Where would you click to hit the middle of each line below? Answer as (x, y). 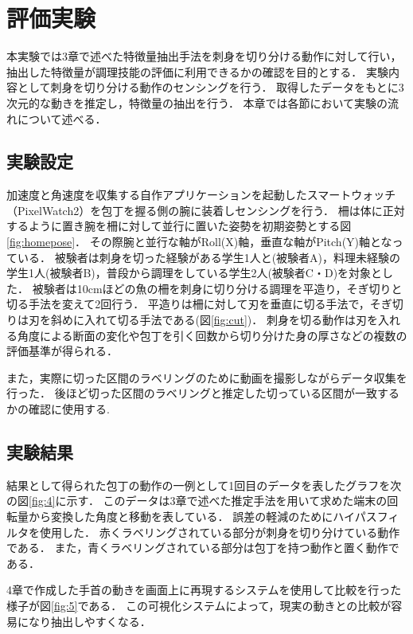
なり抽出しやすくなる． (90, 621)
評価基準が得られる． (62, 351)
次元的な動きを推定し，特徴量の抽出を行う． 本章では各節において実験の (197, 102)
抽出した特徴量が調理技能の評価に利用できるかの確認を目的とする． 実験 (197, 71)
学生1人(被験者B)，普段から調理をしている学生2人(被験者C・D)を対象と (195, 273)
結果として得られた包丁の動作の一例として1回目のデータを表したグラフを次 (204, 485)
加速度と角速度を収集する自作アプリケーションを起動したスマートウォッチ (201, 195)
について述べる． (62, 118)
